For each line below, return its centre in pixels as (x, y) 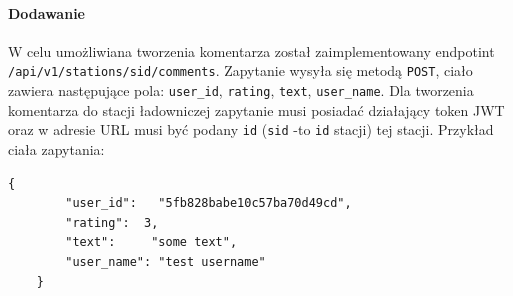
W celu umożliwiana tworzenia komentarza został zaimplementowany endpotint (251, 50)
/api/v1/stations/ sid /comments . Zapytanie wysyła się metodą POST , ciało (240, 70)
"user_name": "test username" (165, 261)
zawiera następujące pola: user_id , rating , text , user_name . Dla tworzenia (241, 90)
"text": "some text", (151, 242)
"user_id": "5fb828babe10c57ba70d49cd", (208, 203)
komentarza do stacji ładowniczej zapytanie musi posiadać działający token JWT (256, 109)
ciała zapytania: (56, 148)
